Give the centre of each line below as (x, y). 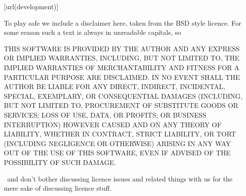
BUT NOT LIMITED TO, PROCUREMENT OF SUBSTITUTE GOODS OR (121, 105)
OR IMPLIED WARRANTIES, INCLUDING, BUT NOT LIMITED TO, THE (122, 58)
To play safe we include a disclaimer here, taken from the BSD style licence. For (123, 23)
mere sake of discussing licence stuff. (58, 188)
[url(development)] (31, 6)
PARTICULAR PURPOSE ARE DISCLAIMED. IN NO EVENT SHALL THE (122, 77)
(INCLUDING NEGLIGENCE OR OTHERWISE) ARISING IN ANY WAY (117, 143)
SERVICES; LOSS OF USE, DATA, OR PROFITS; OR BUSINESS (105, 114)
